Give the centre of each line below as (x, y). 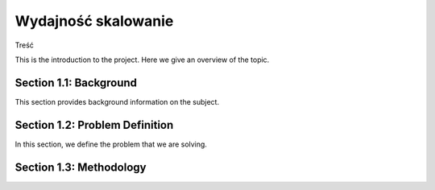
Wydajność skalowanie (94, 21)
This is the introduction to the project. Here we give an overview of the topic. (142, 60)
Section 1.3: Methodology (81, 167)
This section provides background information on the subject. (117, 101)
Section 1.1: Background (76, 83)
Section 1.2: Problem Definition (94, 125)
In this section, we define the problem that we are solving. (111, 144)
